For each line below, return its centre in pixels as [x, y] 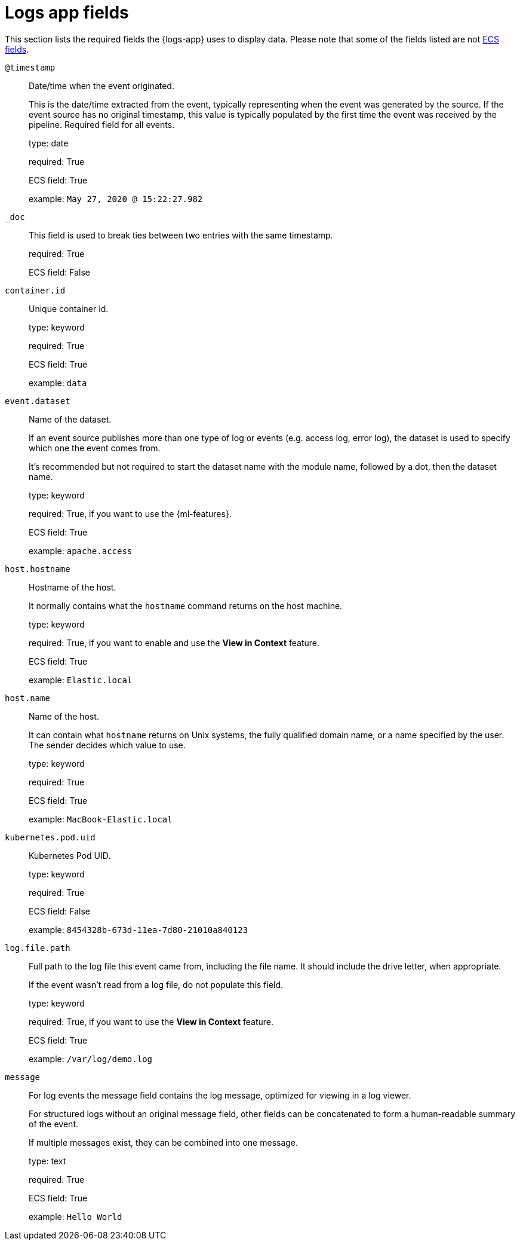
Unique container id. [69, 308]
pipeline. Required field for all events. [102, 124]
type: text [47, 1161]
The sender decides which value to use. [107, 745]
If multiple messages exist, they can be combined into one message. [164, 1142]
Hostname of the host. [73, 587]
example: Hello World [76, 1216]
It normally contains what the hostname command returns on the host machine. [186, 605]
